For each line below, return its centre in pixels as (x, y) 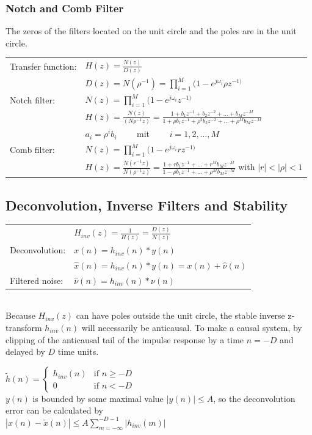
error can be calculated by (54, 410)
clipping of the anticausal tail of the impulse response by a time (125, 339)
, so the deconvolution (254, 398)
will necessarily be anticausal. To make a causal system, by (192, 328)
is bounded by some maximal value (98, 398)
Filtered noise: (37, 280)
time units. (78, 351)
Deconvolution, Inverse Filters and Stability (147, 205)
